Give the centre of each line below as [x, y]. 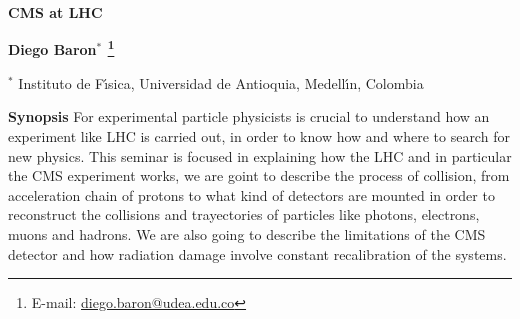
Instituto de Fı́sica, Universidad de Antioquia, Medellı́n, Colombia [221, 82]
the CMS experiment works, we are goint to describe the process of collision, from [259, 175]
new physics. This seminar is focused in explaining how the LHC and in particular [260, 155]
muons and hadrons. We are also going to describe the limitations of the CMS [247, 234]
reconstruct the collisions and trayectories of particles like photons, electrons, [244, 214]
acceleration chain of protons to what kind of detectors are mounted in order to [251, 194]
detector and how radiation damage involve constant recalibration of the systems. [257, 253]
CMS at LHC [55, 12]
